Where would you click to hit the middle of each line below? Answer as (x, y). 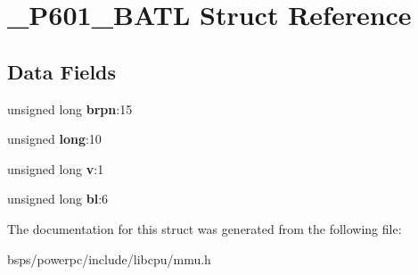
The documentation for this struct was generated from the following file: (205, 228)
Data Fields (62, 71)
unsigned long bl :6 (58, 199)
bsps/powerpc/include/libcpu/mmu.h (109, 258)
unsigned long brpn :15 (70, 108)
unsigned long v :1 (56, 168)
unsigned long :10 (54, 139)
